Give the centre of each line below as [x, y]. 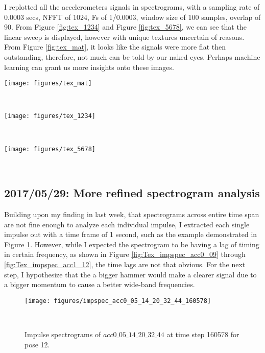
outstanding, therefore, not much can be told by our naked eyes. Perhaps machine [132, 56]
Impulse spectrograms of [63, 334]
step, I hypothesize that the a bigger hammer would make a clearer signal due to [130, 274]
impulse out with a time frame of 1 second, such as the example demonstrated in [131, 234]
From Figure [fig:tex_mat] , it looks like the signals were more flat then [115, 47]
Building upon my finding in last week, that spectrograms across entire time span [132, 214]
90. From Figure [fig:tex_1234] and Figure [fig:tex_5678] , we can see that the [125, 27]
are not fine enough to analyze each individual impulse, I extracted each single [127, 224]
